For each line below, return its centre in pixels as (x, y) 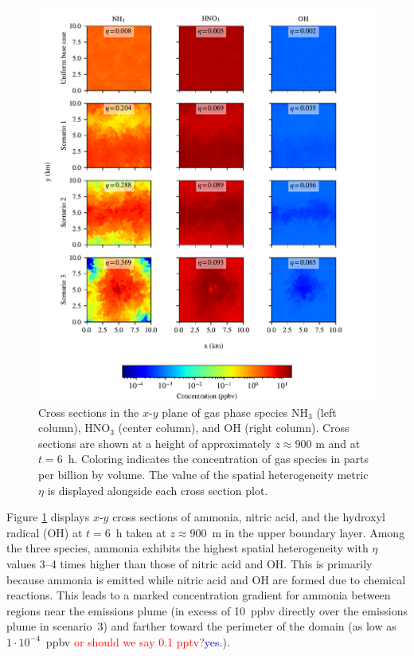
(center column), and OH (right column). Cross (234, 428)
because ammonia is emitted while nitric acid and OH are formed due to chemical (206, 579)
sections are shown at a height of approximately (155, 443)
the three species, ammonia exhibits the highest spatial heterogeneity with (187, 548)
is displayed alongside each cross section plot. (158, 490)
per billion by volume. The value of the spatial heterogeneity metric (203, 475)
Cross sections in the (89, 412)
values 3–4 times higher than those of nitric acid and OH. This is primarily (189, 564)
